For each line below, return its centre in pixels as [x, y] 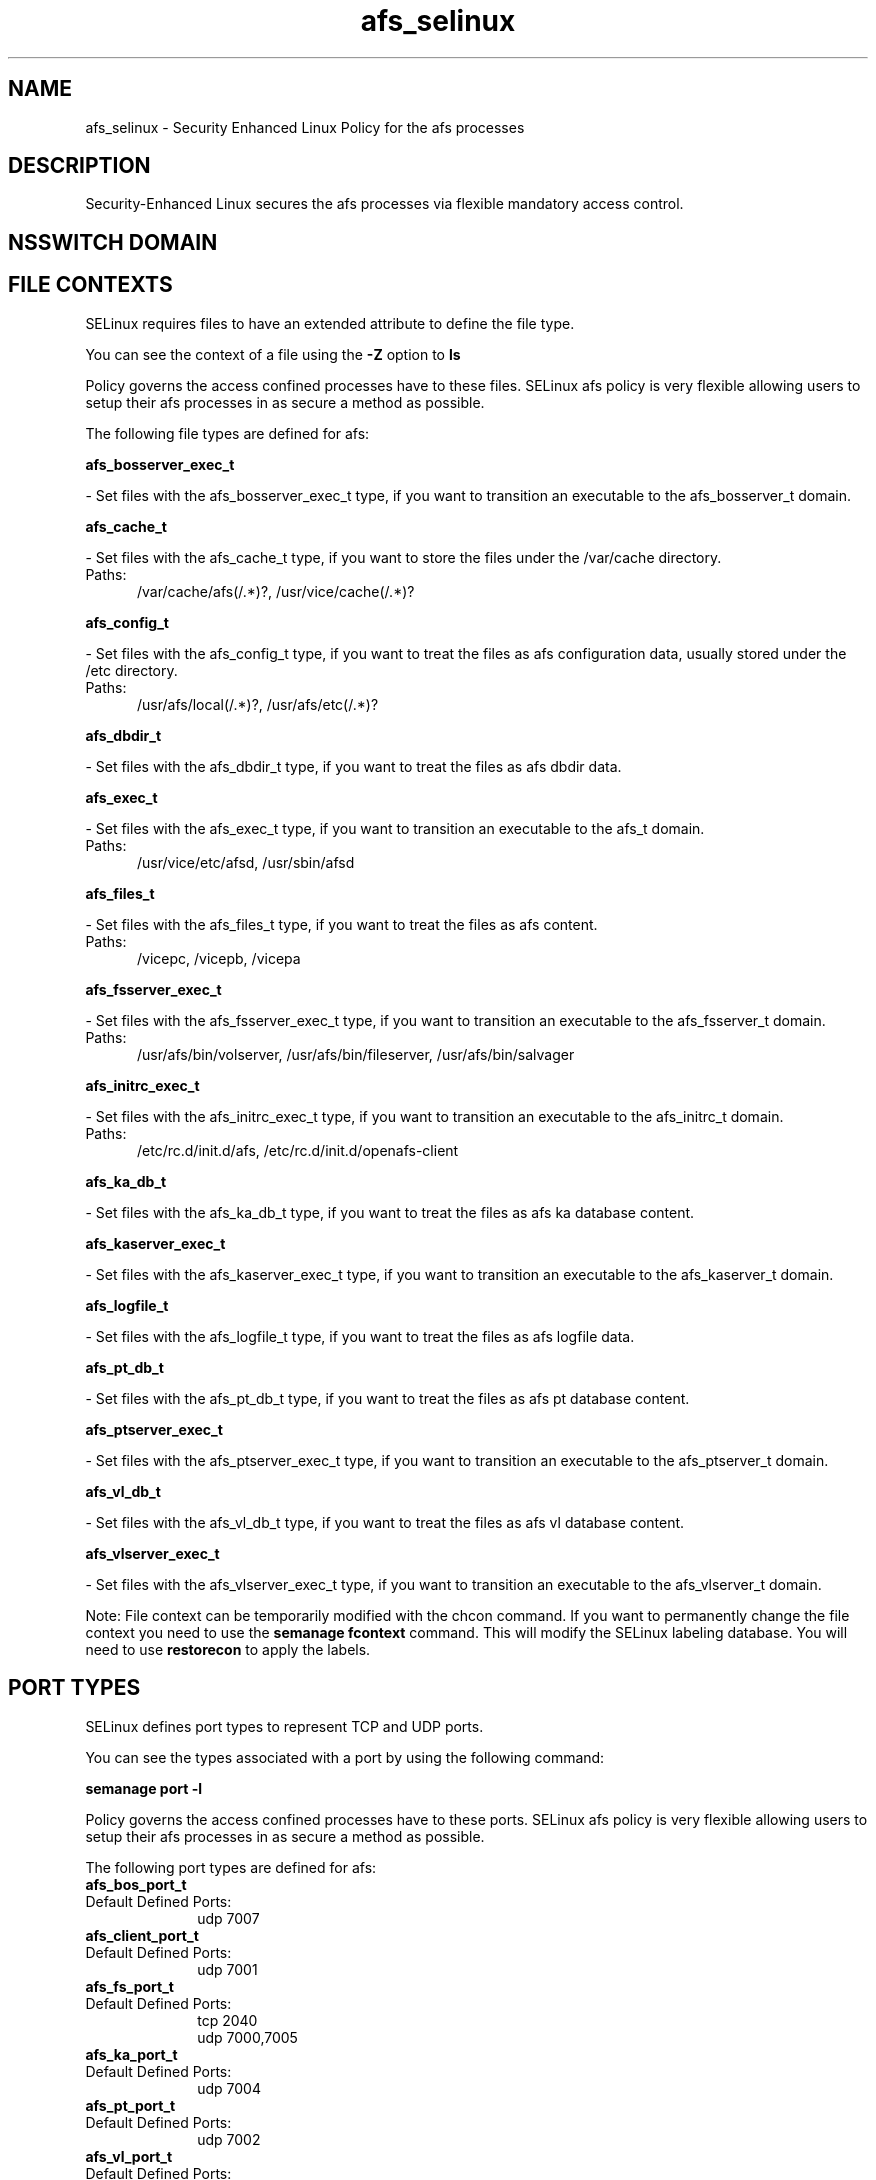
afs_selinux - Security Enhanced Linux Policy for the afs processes [305, 127]
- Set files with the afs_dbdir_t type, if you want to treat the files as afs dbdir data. [353, 766]
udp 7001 [227, 1969]
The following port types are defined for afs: [231, 1867]
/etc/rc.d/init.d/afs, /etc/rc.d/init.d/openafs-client [298, 1150]
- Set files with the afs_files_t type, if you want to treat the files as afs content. [341, 924]
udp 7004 [229, 2088]
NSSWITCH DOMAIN [113, 242]
